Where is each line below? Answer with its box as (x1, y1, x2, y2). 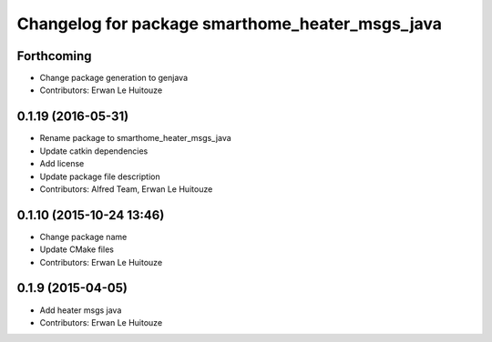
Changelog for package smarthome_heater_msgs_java (16, 14, 442, 34)
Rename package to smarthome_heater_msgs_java (39, 133, 231, 144)
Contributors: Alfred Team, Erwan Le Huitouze (39, 183, 213, 195)
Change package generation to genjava (39, 73, 189, 84)
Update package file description (39, 171, 160, 182)
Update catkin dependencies (39, 146, 149, 156)
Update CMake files (39, 244, 114, 255)
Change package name (39, 231, 128, 242)
